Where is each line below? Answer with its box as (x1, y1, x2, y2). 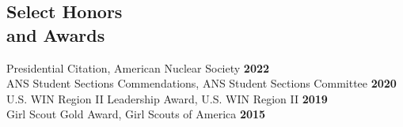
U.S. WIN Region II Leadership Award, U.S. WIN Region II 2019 (6, 90, 328, 106)
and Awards (6, 22, 105, 47)
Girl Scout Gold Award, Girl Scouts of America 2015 (6, 106, 266, 122)
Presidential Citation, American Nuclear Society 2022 (6, 59, 270, 76)
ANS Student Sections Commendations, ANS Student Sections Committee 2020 (6, 75, 397, 92)
